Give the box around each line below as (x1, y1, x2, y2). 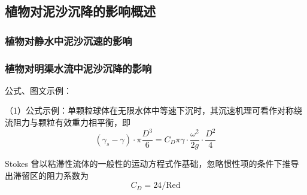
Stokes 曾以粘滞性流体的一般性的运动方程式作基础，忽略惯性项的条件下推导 (5, 157, 299, 170)
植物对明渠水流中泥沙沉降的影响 (5, 60, 152, 75)
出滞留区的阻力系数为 (5, 169, 89, 181)
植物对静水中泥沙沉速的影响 (5, 33, 132, 48)
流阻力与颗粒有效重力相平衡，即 (5, 116, 130, 129)
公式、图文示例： (5, 84, 72, 96)
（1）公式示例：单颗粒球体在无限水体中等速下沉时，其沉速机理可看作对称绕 (5, 104, 302, 117)
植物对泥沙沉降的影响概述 (5, 2, 156, 20)
